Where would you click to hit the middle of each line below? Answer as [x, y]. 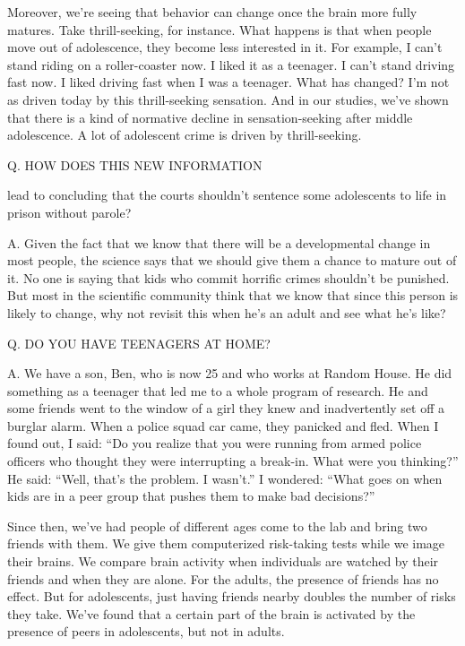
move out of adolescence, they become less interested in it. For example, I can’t [225, 47]
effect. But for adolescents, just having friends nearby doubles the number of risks [232, 596]
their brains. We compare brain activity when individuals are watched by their [223, 561]
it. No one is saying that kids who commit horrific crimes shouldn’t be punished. [228, 277]
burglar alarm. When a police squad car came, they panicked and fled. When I [223, 425]
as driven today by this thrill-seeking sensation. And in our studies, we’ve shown [228, 99]
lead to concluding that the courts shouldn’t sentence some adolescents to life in [227, 195]
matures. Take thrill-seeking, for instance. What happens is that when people [220, 29]
